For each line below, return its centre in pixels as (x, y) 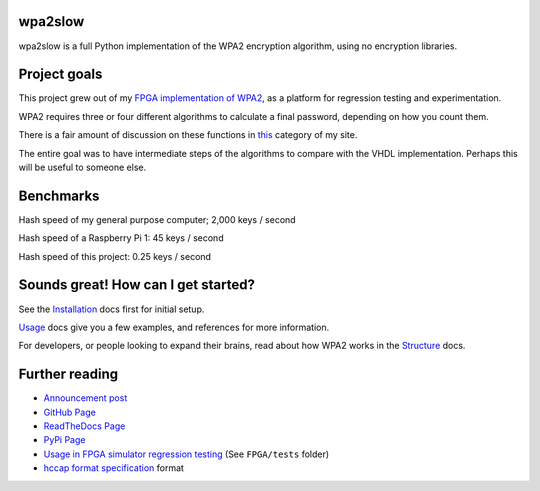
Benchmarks (59, 195)
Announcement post (85, 398)
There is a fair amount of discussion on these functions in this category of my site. (188, 135)
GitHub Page (70, 412)
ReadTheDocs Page (84, 426)
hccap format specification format (114, 468)
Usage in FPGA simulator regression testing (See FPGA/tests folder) (186, 454)
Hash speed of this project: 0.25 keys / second (115, 256)
